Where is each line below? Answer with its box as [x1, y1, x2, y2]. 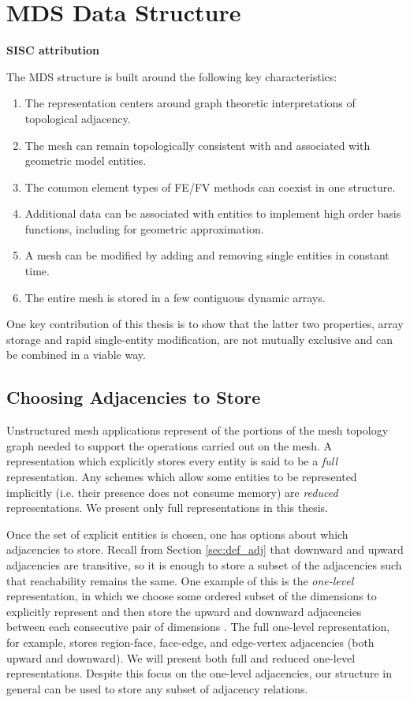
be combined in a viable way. [6, 346, 146, 363]
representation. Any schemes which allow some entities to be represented [6, 469, 357, 485]
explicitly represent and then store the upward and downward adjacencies [6, 603, 362, 619]
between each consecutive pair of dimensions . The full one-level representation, [6, 618, 390, 635]
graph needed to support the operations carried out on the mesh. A [6, 437, 333, 454]
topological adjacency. [24, 110, 131, 126]
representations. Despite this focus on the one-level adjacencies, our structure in [6, 665, 392, 681]
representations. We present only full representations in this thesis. [6, 499, 328, 516]
